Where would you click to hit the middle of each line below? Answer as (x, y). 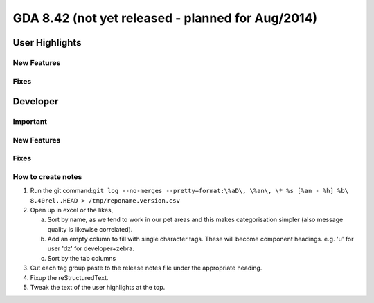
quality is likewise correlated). (90, 229)
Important (30, 122)
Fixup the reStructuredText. (69, 277)
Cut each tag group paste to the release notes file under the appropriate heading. (146, 268)
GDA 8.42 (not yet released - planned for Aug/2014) (165, 18)
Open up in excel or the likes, (72, 210)
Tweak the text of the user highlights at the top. (98, 288)
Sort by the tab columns (82, 258)
